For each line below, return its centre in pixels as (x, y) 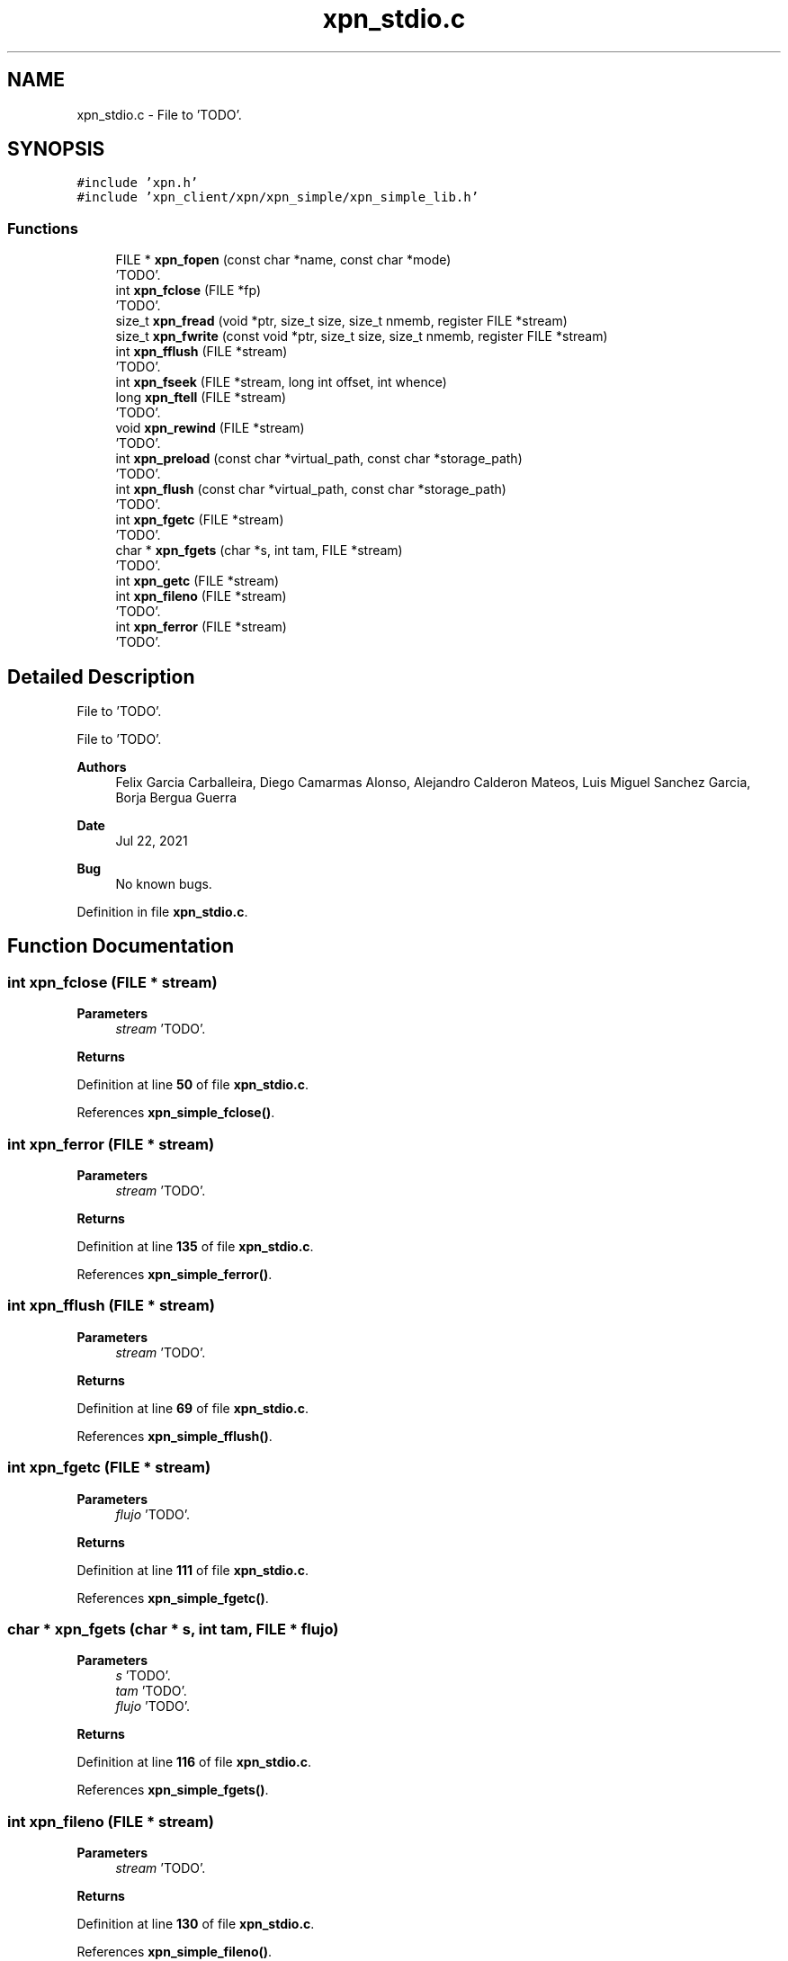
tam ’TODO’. (151, 1691)
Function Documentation (121, 946)
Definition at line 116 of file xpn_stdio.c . (194, 1762)
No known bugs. (164, 884)
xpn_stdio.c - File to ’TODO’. (159, 114)
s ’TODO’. (143, 1676)
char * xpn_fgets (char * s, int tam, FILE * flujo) (173, 1629)
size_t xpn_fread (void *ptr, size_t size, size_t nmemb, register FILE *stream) (341, 321)
